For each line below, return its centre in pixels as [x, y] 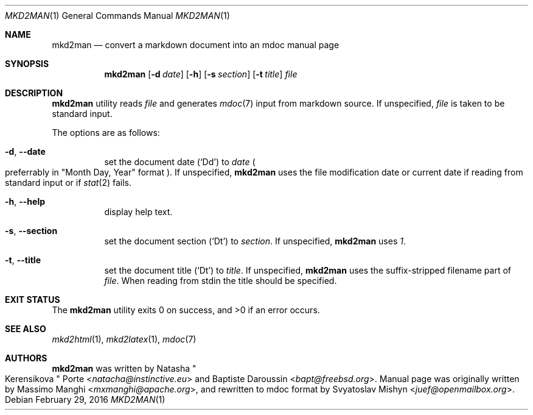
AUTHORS [26, 358]
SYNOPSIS [27, 64]
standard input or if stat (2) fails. [68, 183]
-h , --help [25, 201]
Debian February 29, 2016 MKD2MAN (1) [85, 399]
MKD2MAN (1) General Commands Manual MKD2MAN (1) [117, 16]
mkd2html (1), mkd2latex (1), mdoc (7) [124, 339]
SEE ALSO [26, 329]
